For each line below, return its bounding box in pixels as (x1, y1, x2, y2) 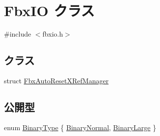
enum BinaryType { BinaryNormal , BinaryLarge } (4, 122, 157, 132)
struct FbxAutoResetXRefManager (4, 75, 109, 85)
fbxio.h (42, 29, 63, 39)
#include (4, 29, 31, 39)
